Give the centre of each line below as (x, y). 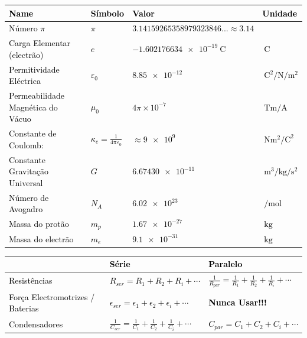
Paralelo (226, 264)
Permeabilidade (37, 95)
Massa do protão (39, 224)
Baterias (24, 308)
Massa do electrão (41, 238)
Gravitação (29, 171)
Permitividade (34, 69)
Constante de (33, 133)
